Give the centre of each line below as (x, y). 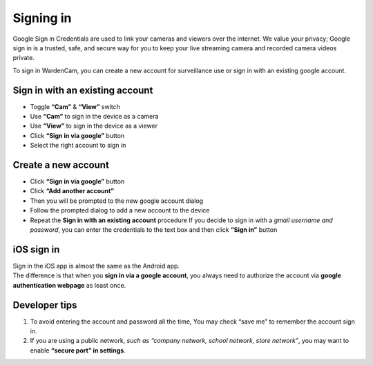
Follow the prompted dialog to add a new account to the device (120, 210)
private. (23, 58)
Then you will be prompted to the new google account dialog (117, 201)
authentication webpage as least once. (69, 285)
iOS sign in (36, 249)
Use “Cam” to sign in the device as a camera (94, 117)
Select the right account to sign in (78, 146)
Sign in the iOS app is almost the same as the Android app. (96, 266)
